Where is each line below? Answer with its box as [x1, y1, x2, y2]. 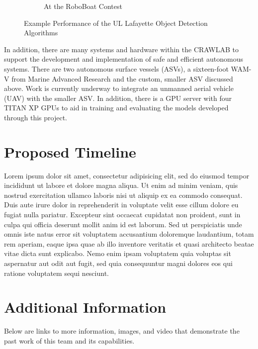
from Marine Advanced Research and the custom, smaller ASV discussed [11, 73, 233, 84]
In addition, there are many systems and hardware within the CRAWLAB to [4, 44, 239, 54]
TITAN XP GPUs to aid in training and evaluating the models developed [4, 102, 229, 113]
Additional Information [4, 297, 167, 317]
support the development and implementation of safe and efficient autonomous [4, 54, 243, 64]
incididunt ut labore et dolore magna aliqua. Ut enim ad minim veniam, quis [4, 180, 238, 190]
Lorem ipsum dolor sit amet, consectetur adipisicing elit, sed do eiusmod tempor [4, 170, 250, 180]
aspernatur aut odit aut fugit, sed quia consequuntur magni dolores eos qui [4, 258, 233, 268]
